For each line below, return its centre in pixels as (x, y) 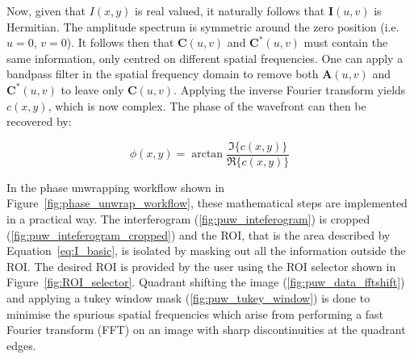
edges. (21, 345)
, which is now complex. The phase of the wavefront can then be (207, 105)
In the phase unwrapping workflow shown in (116, 187)
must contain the (346, 42)
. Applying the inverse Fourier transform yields (290, 89)
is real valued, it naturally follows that (230, 10)
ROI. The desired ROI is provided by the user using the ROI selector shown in (201, 266)
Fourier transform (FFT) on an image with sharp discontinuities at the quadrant (206, 330)
